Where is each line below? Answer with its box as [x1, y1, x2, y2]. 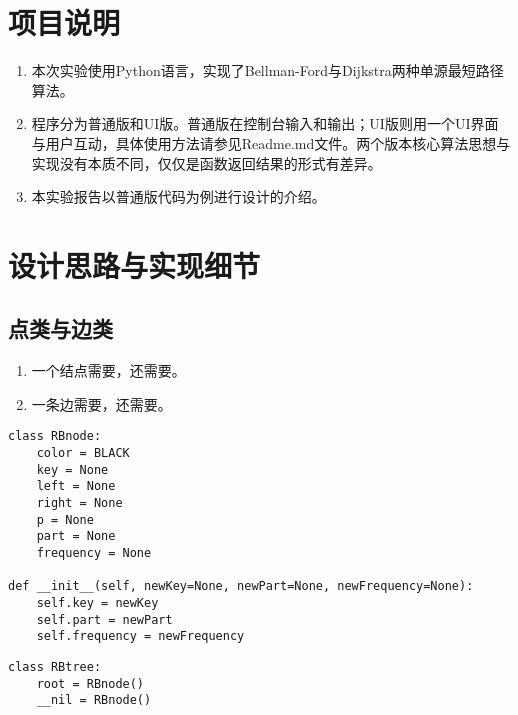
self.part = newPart [36, 612, 173, 627]
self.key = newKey [36, 596, 159, 611]
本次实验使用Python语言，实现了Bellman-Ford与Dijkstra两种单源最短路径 [31, 60, 504, 81]
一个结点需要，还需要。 [31, 360, 186, 381]
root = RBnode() [36, 676, 145, 691]
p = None [36, 512, 94, 527]
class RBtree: [8, 659, 102, 674]
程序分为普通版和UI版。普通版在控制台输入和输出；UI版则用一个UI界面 [31, 113, 499, 134]
